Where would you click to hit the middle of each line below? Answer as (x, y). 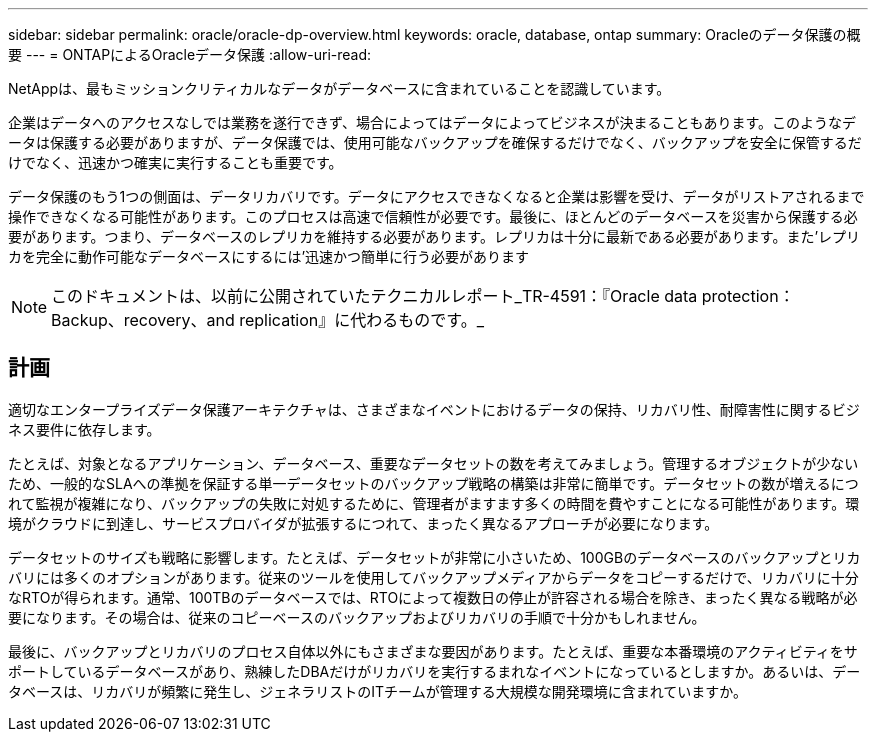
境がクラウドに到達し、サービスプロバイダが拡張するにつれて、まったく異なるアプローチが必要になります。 (363, 523)
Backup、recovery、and (143, 320)
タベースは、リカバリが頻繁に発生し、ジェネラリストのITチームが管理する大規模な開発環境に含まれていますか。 (377, 691)
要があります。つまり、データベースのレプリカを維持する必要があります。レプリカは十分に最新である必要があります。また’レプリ (434, 236)
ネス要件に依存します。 (84, 429)
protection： (748, 296)
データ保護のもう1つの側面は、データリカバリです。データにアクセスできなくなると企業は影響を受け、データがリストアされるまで (436, 196)
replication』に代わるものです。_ (361, 320)
